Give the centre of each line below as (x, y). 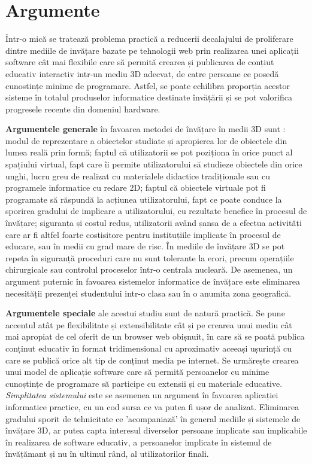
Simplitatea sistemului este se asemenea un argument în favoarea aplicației (142, 395)
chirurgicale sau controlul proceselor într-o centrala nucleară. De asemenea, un (149, 269)
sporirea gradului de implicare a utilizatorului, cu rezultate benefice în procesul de (156, 211)
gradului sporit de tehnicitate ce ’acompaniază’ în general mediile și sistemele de (153, 418)
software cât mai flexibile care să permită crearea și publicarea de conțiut (140, 62)
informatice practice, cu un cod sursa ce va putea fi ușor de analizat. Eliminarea (152, 406)
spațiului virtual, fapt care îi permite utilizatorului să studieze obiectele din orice (154, 164)
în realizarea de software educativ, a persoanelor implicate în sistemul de (139, 442)
